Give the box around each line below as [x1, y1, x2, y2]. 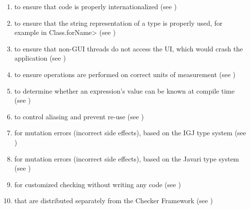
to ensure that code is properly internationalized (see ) [14, 1, 177, 11]
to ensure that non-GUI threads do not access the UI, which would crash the [14, 43, 243, 53]
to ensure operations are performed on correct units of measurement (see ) [14, 69, 236, 79]
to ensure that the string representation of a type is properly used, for [14, 17, 223, 28]
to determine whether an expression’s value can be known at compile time [14, 85, 235, 96]
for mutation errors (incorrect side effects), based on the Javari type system [14, 153, 239, 163]
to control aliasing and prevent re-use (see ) [14, 111, 144, 121]
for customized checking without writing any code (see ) [14, 179, 181, 189]
